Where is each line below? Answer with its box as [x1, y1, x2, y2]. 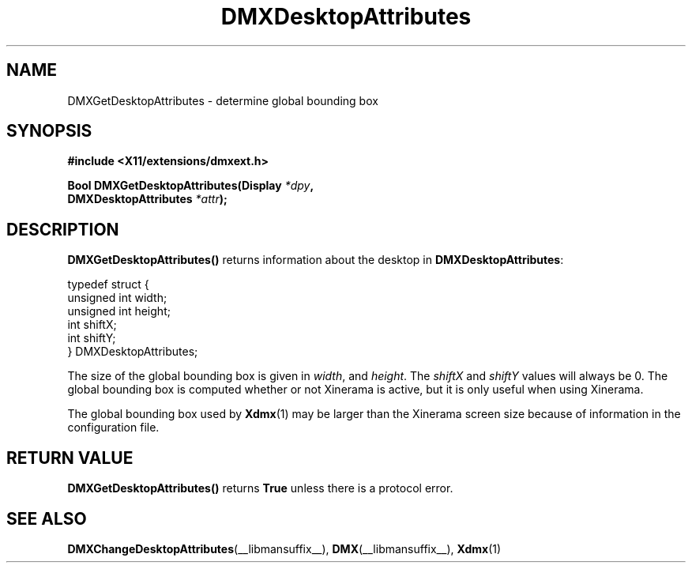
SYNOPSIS [6, 121, 92, 141]
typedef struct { [67, 277, 149, 292]
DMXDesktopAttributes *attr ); [67, 192, 228, 206]
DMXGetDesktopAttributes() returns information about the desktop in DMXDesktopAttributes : [67, 253, 564, 267]
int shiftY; [67, 331, 116, 345]
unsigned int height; [67, 304, 171, 318]
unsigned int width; [67, 291, 167, 305]
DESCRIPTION [6, 219, 119, 239]
